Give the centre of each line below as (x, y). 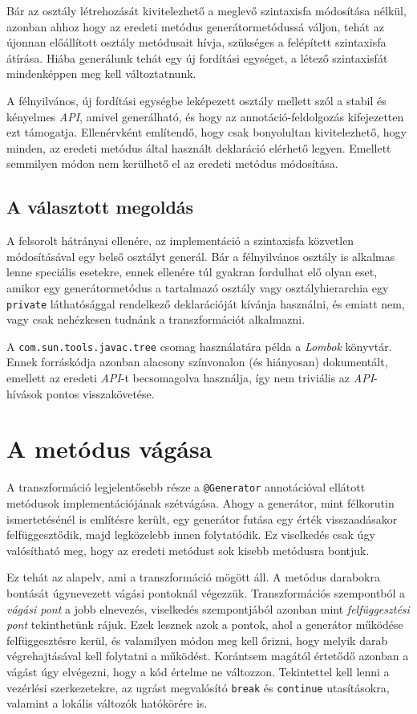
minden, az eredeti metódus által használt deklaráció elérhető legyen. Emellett (199, 147)
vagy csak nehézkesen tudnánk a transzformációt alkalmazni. (156, 319)
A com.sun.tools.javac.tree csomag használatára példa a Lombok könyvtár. (199, 346)
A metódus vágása (109, 449)
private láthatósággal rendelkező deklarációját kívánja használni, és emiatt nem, (206, 303)
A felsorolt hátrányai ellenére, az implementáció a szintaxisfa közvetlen (180, 241)
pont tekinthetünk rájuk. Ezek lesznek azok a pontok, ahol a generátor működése (205, 624)
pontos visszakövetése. (100, 393)
